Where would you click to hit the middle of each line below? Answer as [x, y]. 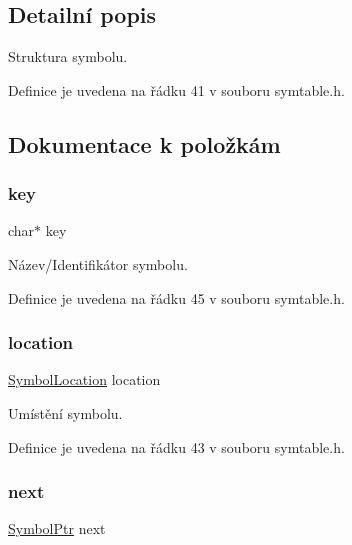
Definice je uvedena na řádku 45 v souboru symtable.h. [176, 297]
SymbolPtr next [57, 528]
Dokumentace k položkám [144, 143]
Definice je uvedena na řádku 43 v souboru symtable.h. [176, 446]
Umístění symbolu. [65, 412]
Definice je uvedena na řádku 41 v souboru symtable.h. [176, 89]
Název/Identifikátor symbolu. [98, 263]
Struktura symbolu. [68, 56]
